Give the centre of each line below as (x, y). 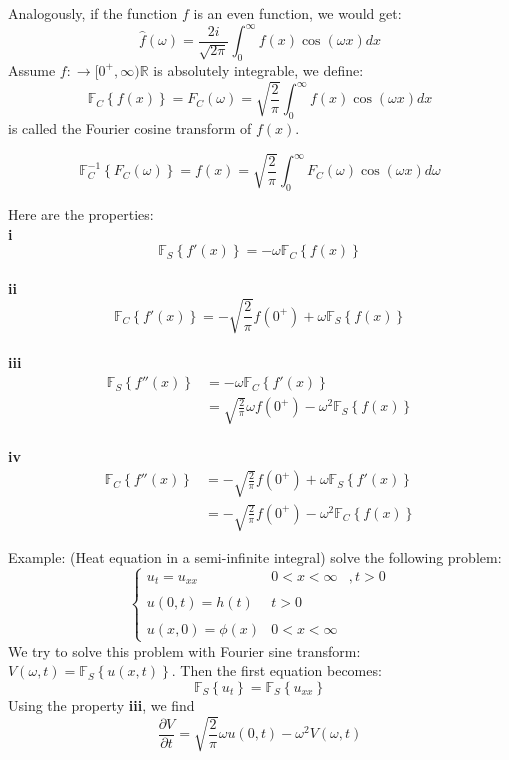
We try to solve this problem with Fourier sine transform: (184, 650)
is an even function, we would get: (297, 13)
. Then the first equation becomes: (276, 670)
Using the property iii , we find (101, 704)
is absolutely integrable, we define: (258, 69)
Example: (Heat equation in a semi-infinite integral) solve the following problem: (255, 556)
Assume (32, 69)
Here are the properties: (81, 213)
